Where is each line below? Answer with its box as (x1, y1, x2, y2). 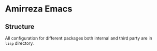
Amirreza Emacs (5, 3, 72, 14)
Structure (5, 23, 35, 31)
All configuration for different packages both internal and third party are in (5, 35, 153, 41)
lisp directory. (5, 40, 34, 46)
